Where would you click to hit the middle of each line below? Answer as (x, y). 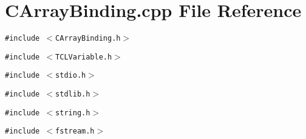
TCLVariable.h (84, 57)
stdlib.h (73, 94)
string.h (73, 113)
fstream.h (75, 131)
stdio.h (71, 76)
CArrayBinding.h (88, 39)
